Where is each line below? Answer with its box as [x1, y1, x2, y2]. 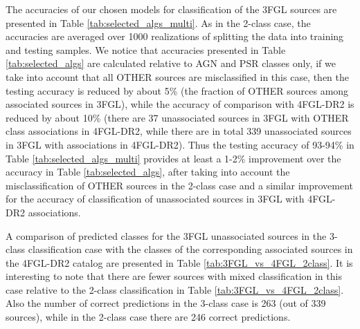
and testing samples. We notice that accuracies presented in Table [6, 42, 286, 57]
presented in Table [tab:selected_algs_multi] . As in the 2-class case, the [6, 15, 311, 30]
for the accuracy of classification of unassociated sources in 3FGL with [6, 191, 305, 206]
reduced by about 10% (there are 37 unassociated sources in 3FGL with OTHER [6, 110, 349, 124]
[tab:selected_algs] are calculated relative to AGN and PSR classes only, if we [6, 56, 336, 70]
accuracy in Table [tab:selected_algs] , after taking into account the [6, 164, 290, 179]
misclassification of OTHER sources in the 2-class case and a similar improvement [6, 178, 354, 192]
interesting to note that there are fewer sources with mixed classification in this [6, 269, 342, 283]
